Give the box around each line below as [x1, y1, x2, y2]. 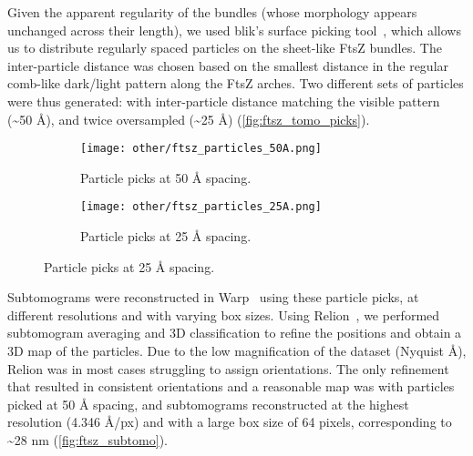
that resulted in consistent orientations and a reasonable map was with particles [7, 377, 455, 396]
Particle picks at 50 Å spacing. [80, 167, 252, 187]
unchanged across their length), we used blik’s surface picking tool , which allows [7, 20, 461, 39]
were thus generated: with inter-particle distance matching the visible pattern [7, 91, 440, 110]
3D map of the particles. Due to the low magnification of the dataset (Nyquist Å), [7, 341, 467, 360]
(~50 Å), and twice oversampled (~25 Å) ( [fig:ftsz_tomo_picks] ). [7, 109, 370, 128]
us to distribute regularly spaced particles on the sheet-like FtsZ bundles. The [7, 38, 442, 57]
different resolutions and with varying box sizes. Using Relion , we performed [7, 305, 440, 324]
